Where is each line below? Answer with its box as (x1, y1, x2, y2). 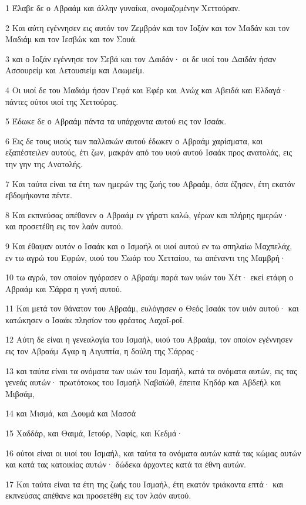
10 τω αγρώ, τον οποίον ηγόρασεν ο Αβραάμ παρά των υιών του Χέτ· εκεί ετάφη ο (5, 271, 294, 283)
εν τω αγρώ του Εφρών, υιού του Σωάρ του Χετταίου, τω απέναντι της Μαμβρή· (5, 251, 286, 263)
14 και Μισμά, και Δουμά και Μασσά (5, 407, 136, 419)
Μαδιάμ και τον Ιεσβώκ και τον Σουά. (5, 33, 137, 45)
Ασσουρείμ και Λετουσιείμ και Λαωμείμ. (5, 64, 144, 76)
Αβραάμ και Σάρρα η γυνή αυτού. (5, 282, 122, 294)
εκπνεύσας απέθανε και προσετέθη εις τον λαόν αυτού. (5, 489, 191, 501)
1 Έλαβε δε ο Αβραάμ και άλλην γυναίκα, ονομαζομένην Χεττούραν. (5, 2, 240, 13)
